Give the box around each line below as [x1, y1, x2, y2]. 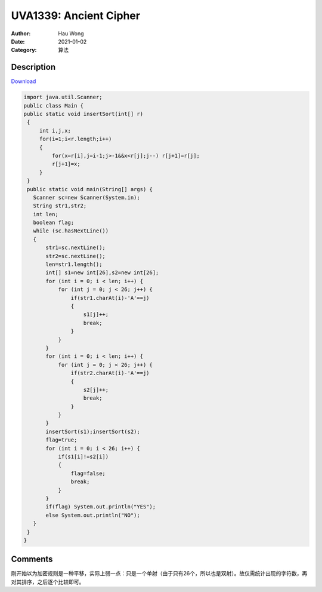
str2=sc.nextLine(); [45, 253, 106, 259]
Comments [11, 554, 53, 565]
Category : [11, 47, 37, 54]
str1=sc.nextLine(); [45, 244, 106, 251]
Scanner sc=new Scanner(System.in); [33, 194, 140, 201]
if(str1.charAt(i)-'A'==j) [70, 295, 150, 301]
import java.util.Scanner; [23, 94, 103, 101]
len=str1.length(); [45, 261, 103, 268]
